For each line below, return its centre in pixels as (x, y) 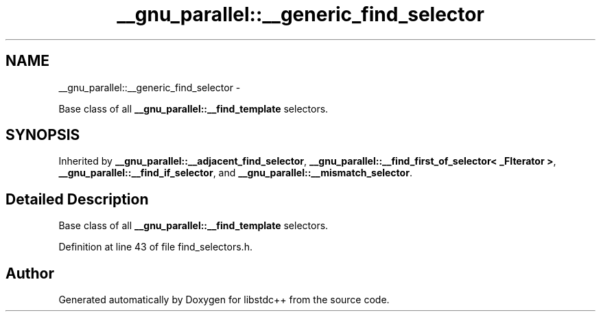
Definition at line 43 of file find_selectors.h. (155, 247)
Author (30, 273)
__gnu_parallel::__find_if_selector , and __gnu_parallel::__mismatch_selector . (235, 173)
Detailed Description (77, 199)
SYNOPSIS (43, 135)
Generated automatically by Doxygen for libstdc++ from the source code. (224, 300)
